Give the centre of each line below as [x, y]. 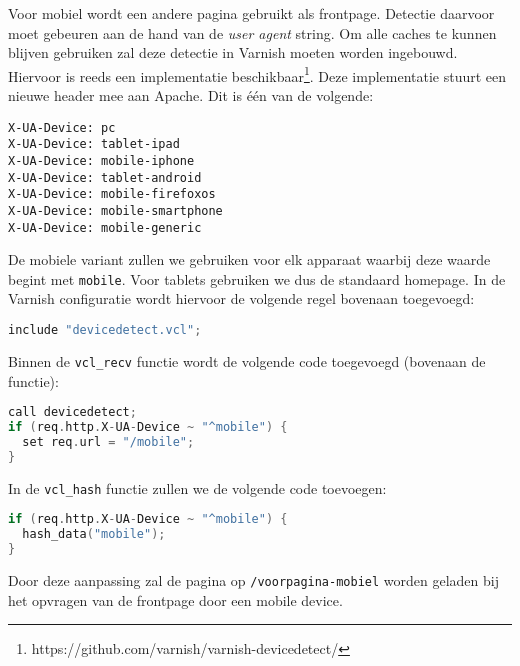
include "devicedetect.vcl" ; [105, 330]
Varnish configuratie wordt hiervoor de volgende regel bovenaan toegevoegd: [241, 298]
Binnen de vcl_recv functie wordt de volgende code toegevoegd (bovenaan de [247, 360]
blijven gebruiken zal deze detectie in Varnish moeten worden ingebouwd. [233, 52]
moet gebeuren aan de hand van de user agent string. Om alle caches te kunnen [252, 32]
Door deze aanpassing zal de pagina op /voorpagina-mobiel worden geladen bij [253, 579]
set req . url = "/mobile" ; [108, 441]
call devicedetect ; [72, 412]
